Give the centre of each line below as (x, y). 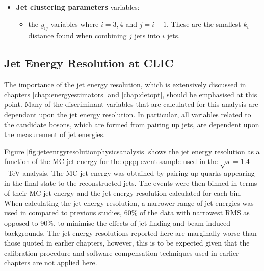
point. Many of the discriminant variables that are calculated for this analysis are (131, 104)
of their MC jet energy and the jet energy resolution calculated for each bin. (123, 193)
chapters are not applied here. (51, 263)
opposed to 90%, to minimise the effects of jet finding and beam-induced (117, 223)
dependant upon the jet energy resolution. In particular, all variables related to (128, 114)
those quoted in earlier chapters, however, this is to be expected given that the (127, 243)
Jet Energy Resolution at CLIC (89, 63)
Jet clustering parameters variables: (78, 7)
